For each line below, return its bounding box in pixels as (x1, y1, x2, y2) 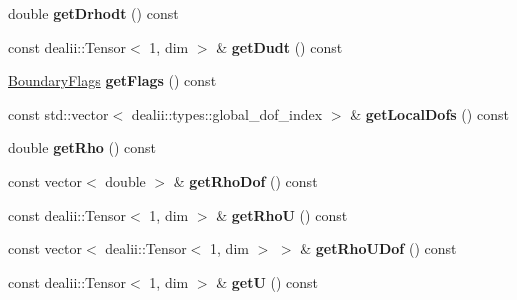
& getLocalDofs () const (350, 103, 509, 124)
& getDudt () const (216, 36, 343, 57)
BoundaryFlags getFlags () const (8, 70, 217, 91)
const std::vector (8, 103, 109, 124)
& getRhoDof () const (173, 170, 318, 191)
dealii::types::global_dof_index (131, 103, 323, 124)
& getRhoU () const (216, 204, 348, 225)
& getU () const (216, 271, 319, 292)
